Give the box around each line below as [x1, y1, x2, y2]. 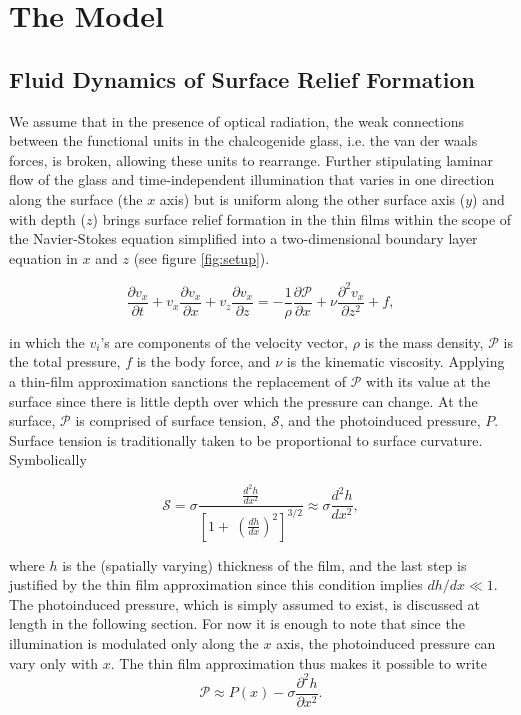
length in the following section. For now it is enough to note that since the [9, 613, 465, 634]
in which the [9, 331, 85, 352]
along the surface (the [9, 188, 143, 209]
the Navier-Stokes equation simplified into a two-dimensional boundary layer [9, 228, 478, 249]
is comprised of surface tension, [75, 410, 267, 431]
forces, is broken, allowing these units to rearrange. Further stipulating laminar [9, 149, 493, 170]
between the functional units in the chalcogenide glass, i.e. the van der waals [9, 130, 478, 151]
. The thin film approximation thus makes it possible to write [110, 652, 487, 673]
